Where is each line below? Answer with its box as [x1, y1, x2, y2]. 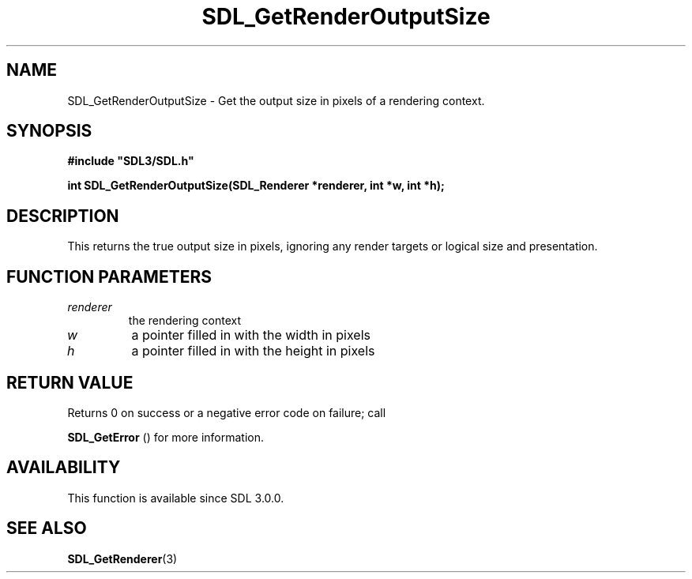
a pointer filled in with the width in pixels [131, 327, 370, 344]
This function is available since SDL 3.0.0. [67, 491, 284, 505]
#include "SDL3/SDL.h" [67, 154, 194, 168]
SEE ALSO [6, 518, 87, 539]
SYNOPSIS [6, 121, 92, 141]
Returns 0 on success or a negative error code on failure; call [67, 405, 386, 419]
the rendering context [128, 314, 242, 328]
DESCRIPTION [6, 205, 119, 226]
